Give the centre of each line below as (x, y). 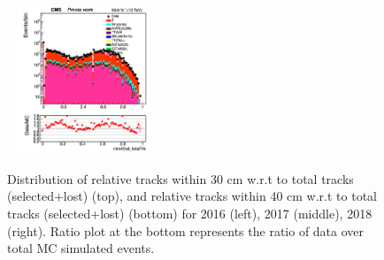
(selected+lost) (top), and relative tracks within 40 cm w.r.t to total (192, 196)
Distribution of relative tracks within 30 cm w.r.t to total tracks (180, 178)
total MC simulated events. (81, 248)
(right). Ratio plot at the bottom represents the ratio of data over (186, 230)
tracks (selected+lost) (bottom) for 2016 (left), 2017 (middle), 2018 (190, 214)
